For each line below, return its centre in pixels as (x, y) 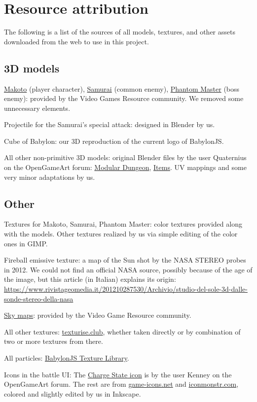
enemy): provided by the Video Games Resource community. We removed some (124, 98)
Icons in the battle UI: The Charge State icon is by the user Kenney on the (118, 374)
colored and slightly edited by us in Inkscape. (73, 393)
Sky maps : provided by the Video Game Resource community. (98, 315)
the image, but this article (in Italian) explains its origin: (90, 279)
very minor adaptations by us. (50, 177)
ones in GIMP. (26, 243)
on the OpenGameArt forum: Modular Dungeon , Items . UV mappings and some (125, 167)
